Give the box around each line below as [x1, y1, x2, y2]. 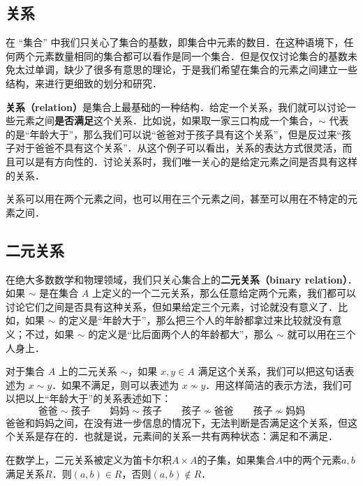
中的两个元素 [283, 452, 342, 467]
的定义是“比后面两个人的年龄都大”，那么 [88, 326, 274, 341]
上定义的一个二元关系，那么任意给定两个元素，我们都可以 [91, 286, 356, 300]
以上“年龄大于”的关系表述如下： [24, 391, 172, 406]
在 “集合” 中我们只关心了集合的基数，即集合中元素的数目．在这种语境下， [6, 35, 344, 50]
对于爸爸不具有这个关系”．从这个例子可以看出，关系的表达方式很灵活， [15, 140, 343, 155]
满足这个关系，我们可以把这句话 [198, 364, 345, 378]
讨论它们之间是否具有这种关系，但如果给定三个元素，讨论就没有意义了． [6, 299, 338, 314]
